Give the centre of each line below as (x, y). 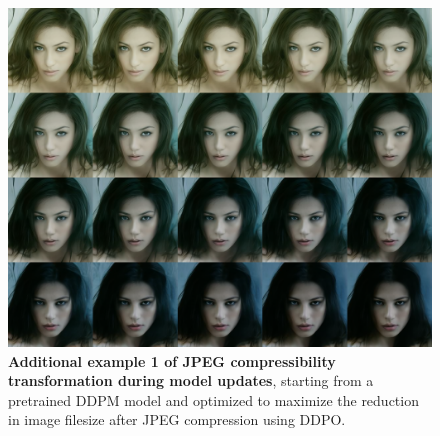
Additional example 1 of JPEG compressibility (172, 360)
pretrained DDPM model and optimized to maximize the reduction (213, 399)
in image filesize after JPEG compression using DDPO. (177, 419)
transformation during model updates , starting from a (191, 380)
